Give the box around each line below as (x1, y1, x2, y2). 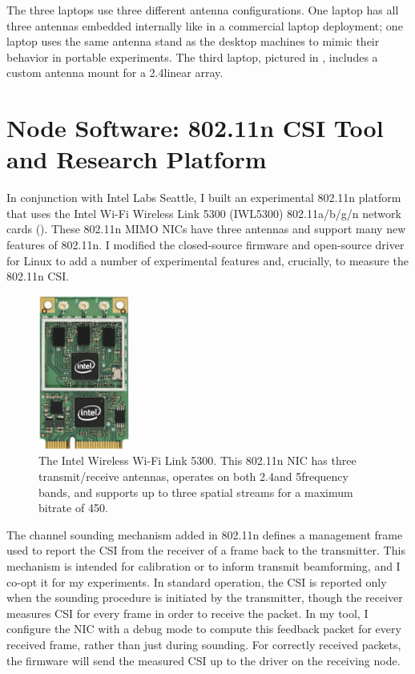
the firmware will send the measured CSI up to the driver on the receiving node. (6, 652, 401, 668)
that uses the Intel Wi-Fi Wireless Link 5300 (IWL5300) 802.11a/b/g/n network (6, 204, 401, 221)
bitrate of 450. (38, 499, 108, 516)
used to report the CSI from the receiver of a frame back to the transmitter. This (6, 542, 405, 559)
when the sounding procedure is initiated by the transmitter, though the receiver (6, 589, 403, 606)
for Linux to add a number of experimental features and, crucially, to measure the (6, 252, 409, 268)
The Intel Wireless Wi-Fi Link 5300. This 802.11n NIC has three (38, 452, 357, 469)
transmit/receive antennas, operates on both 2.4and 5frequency (38, 468, 349, 485)
